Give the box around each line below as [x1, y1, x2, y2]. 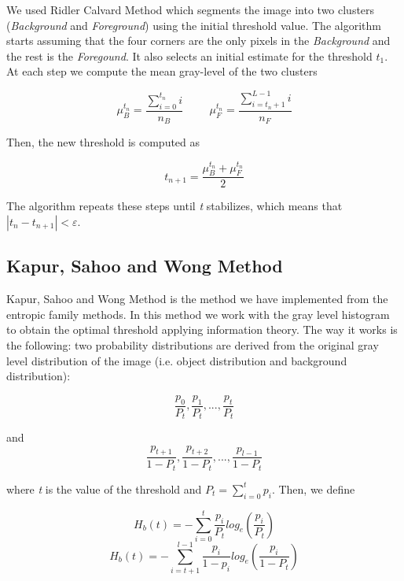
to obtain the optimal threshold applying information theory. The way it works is [6, 321, 398, 338]
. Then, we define [271, 480, 355, 497]
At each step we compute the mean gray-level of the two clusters [6, 63, 318, 80]
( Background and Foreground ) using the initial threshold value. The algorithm [6, 17, 381, 33]
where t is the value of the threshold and [6, 480, 202, 497]
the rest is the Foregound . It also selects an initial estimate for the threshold [6, 47, 373, 64]
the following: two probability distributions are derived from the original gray [6, 337, 379, 353]
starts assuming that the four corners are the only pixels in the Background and [6, 32, 391, 49]
